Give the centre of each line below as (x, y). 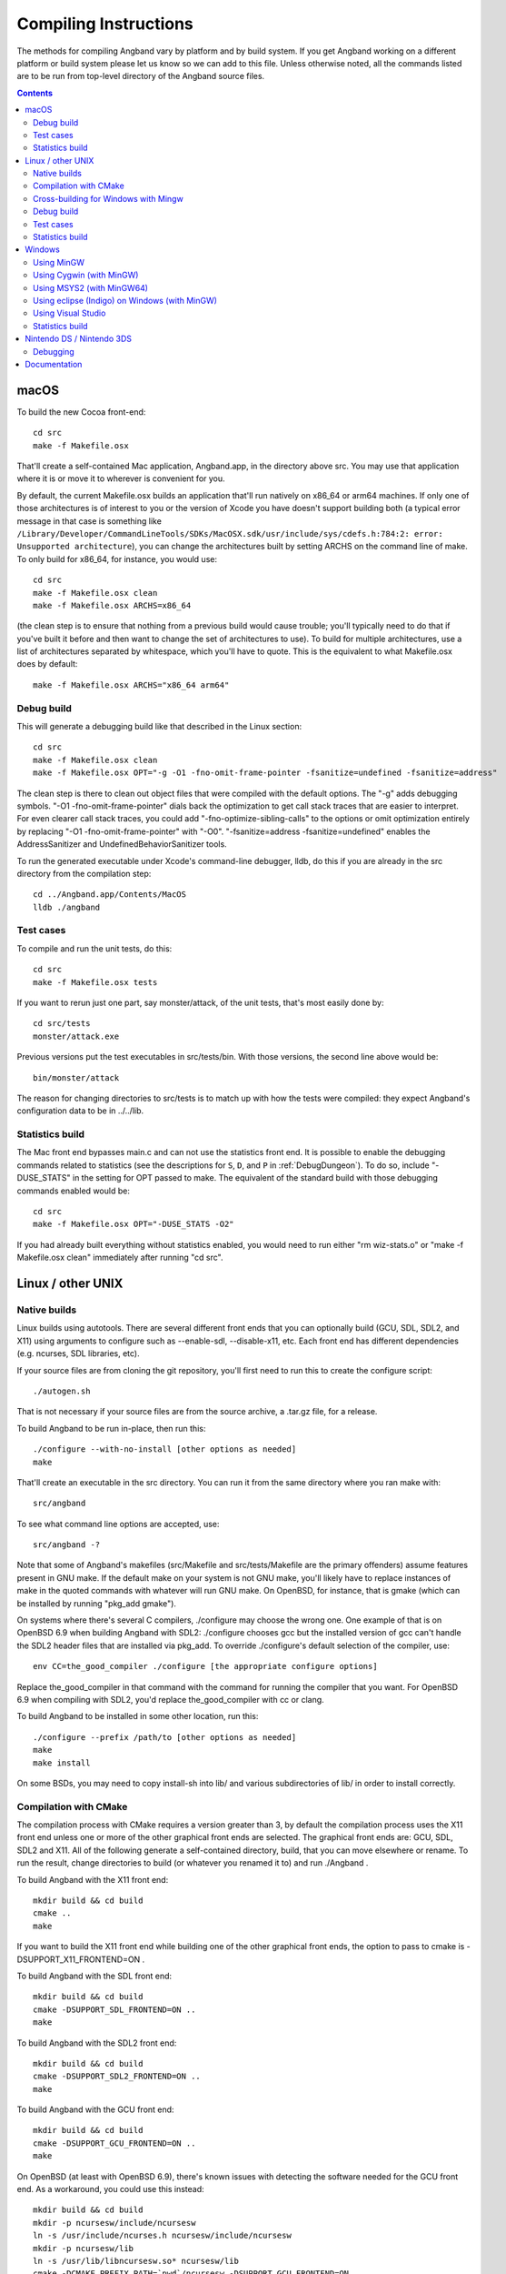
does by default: (47, 664)
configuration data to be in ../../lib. (80, 1111)
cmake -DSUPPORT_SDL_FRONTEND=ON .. (114, 2009)
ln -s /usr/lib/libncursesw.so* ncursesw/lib (136, 2261)
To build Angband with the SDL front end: (94, 1976)
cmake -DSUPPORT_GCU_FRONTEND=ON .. (114, 2143)
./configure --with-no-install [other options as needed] (165, 1449)
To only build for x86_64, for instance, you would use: (117, 558)
